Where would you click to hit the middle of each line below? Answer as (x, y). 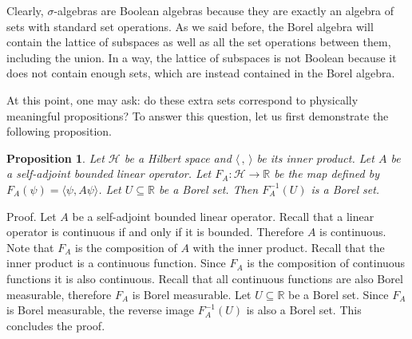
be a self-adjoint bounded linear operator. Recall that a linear (223, 216)
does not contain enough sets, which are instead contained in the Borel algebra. (201, 73)
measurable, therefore (59, 294)
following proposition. (59, 131)
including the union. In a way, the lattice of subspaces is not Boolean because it (202, 57)
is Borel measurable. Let (192, 294)
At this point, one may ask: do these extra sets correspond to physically (182, 99)
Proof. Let (32, 216)
